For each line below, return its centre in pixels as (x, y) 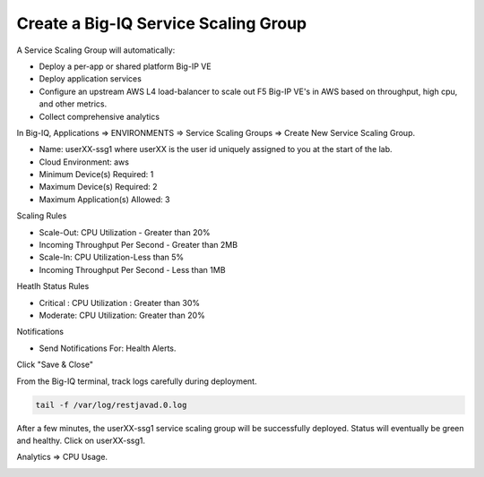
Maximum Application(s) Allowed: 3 (104, 199)
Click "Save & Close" (55, 365)
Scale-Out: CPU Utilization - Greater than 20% (125, 232)
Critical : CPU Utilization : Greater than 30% (120, 302)
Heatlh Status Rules (53, 286)
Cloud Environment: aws (84, 162)
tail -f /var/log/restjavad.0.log (111, 405)
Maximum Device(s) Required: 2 (98, 187)
